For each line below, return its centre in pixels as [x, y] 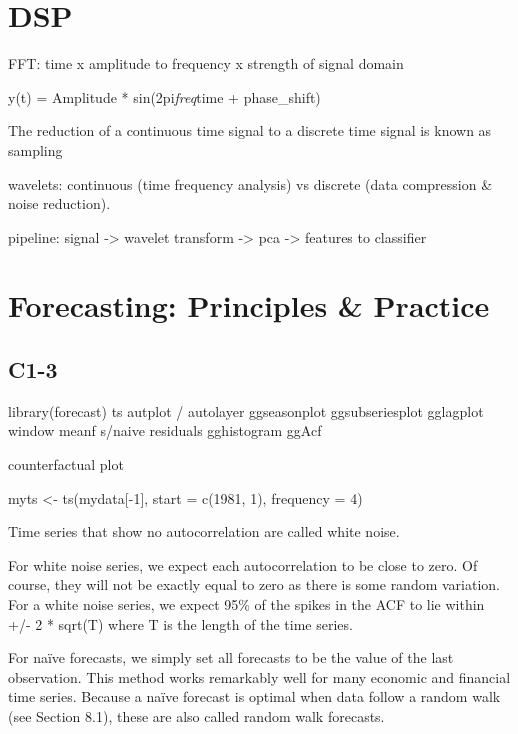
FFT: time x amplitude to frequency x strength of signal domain [206, 63]
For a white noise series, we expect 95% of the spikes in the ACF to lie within [246, 604]
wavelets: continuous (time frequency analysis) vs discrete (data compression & [250, 183]
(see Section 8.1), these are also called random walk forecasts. [196, 715]
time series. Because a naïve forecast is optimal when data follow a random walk [254, 696]
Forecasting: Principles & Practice [249, 305]
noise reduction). [59, 203]
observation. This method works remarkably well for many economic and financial [259, 676]
